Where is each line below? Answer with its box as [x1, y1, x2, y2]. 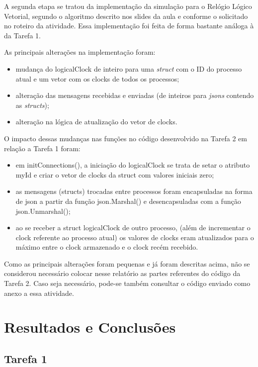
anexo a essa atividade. [4, 287, 74, 298]
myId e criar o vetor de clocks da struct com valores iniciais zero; [15, 169, 214, 180]
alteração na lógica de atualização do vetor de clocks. [15, 116, 177, 127]
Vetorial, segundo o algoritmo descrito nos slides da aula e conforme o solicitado [4, 10, 248, 21]
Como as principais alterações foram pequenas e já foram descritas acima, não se [4, 258, 250, 269]
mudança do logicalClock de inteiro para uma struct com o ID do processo [15, 63, 242, 74]
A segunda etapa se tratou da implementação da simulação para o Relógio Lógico [4, 1, 252, 11]
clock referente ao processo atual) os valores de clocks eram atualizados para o [15, 232, 254, 242]
